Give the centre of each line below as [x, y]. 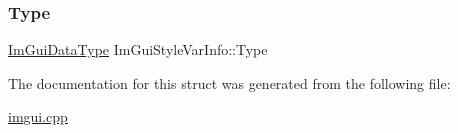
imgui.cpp [38, 116]
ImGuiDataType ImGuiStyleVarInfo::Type [138, 49]
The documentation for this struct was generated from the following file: [229, 82]
